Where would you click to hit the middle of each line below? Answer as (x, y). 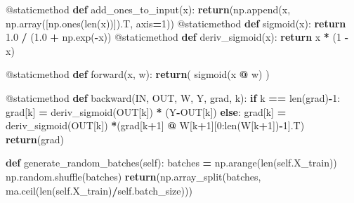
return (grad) (35, 139)
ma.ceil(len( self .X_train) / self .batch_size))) (99, 190)
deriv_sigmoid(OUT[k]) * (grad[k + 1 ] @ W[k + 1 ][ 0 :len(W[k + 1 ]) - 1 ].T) (155, 125)
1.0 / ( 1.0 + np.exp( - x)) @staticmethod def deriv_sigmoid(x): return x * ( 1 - (177, 37)
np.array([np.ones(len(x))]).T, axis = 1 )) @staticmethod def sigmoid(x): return (176, 23)
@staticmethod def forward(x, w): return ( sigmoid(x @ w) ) (138, 74)
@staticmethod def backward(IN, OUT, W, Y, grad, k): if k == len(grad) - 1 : (173, 97)
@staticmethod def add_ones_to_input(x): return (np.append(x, (148, 9)
